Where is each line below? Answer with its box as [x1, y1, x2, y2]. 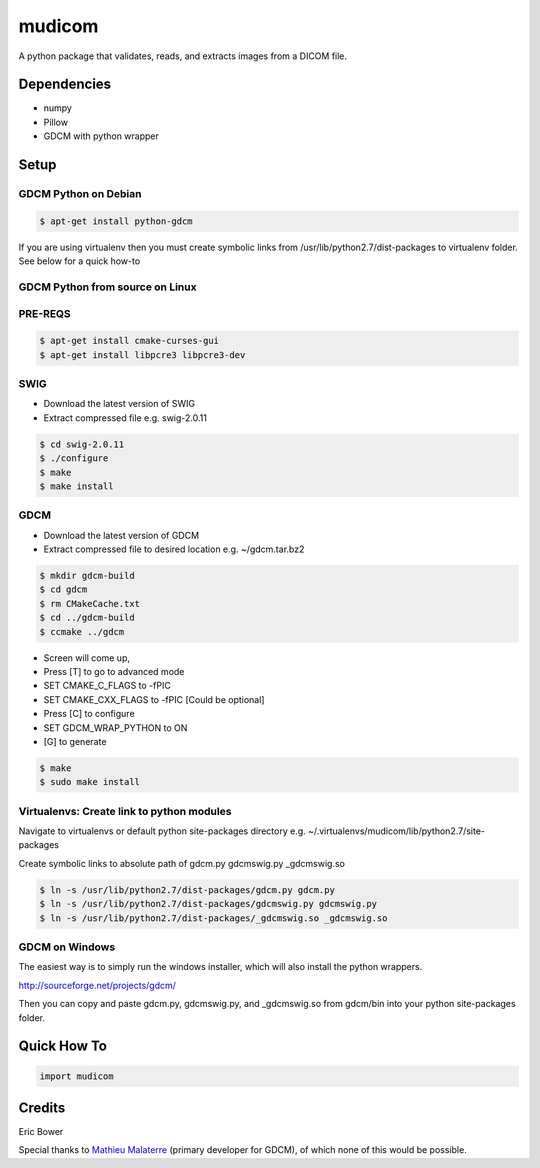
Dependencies [18, 76, 112, 93]
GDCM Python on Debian [18, 187, 142, 201]
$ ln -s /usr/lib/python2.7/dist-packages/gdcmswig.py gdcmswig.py [39, 898, 378, 910]
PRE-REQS [18, 306, 72, 320]
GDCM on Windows [18, 940, 116, 954]
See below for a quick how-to [18, 255, 141, 267]
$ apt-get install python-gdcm [39, 215, 194, 227]
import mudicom [39, 1070, 114, 1082]
